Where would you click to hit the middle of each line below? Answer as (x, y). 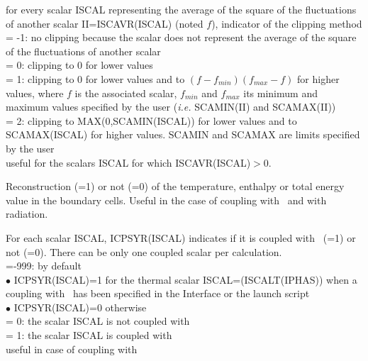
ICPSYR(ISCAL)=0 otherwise (80, 307)
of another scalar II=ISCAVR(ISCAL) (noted (105, 23)
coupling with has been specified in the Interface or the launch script (158, 293)
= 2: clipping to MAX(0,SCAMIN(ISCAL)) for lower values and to (151, 120)
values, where (35, 93)
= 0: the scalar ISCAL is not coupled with (98, 321)
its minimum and (280, 93)
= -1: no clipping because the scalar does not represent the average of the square (181, 37)
